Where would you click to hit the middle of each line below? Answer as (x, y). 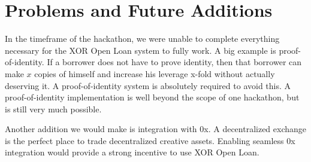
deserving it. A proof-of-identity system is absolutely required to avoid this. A (148, 85)
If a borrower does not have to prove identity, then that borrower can (174, 62)
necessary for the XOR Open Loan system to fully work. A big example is (141, 50)
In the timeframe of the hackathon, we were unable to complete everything (142, 39)
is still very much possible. (53, 108)
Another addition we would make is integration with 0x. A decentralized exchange (156, 129)
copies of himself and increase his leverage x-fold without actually (155, 73)
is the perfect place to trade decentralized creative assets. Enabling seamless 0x (150, 140)
